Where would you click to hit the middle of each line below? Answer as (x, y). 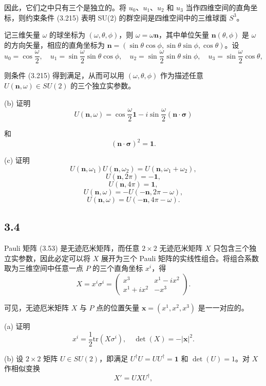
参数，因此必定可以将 (54, 258)
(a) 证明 (17, 326)
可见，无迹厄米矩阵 (36, 307)
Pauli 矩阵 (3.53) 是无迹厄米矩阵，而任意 (72, 248)
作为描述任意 (182, 75)
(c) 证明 (17, 160)
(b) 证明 (17, 103)
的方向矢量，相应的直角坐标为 (54, 44)
